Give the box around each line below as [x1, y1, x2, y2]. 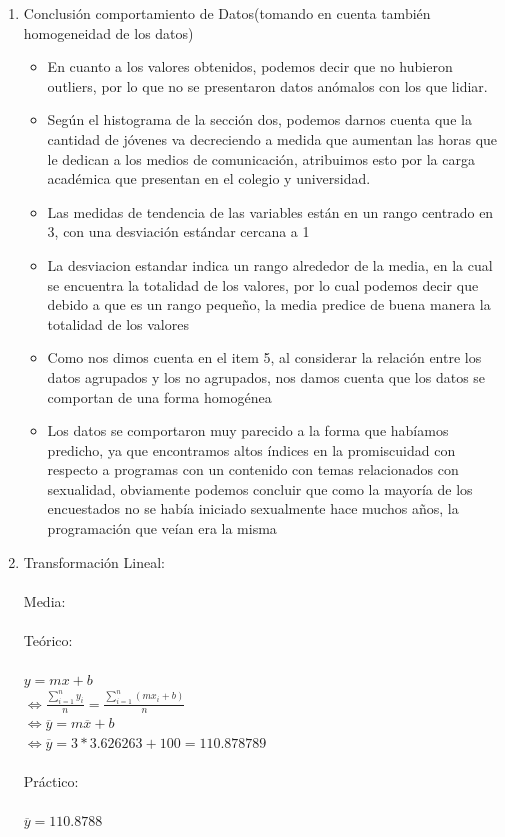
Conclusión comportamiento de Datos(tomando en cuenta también [23, 3, 431, 23]
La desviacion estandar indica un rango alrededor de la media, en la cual [47, 254, 493, 275]
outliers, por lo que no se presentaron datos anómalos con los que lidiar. [47, 75, 488, 96]
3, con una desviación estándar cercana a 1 [47, 221, 310, 242]
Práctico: [23, 771, 79, 792]
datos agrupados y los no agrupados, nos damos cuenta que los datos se [47, 366, 486, 387]
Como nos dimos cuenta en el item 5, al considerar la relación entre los [47, 347, 482, 368]
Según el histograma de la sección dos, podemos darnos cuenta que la [47, 109, 472, 130]
